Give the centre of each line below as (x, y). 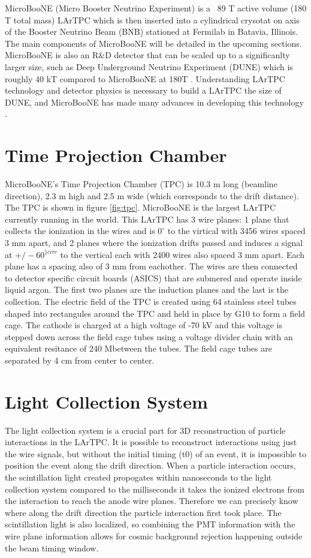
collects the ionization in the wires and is (80, 231)
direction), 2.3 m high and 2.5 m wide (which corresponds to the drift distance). (152, 195)
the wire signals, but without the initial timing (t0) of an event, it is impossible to (156, 453)
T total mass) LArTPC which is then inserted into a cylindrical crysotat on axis (152, 19)
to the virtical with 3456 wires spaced (236, 231)
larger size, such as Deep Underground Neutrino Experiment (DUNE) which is (149, 66)
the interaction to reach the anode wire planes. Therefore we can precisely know (152, 501)
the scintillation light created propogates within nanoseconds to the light (138, 477)
